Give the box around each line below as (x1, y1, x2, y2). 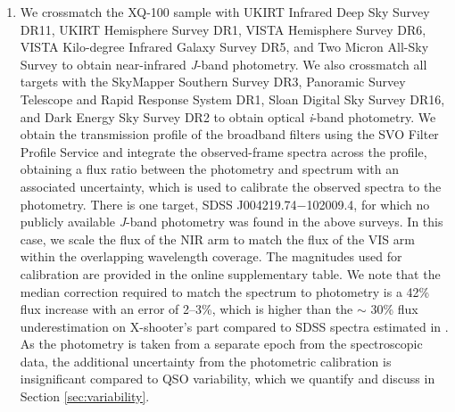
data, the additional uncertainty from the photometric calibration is (20, 351, 392, 370)
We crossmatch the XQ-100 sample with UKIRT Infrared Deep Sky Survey (20, 3, 430, 21)
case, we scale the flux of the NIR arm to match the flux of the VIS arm (20, 229, 415, 248)
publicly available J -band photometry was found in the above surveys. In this (20, 212, 443, 231)
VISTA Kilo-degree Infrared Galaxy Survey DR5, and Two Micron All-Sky (20, 37, 429, 56)
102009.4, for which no (306, 194, 430, 213)
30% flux (370, 300, 418, 318)
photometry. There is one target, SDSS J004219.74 (20, 194, 297, 213)
